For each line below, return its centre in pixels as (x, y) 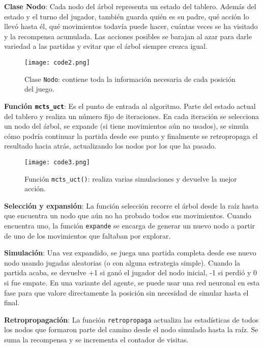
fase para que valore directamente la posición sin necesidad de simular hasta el (126, 292)
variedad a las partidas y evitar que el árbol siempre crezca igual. (106, 46)
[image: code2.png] (57, 62)
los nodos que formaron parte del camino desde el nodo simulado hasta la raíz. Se (131, 329)
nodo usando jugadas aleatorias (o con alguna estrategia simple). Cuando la (122, 262)
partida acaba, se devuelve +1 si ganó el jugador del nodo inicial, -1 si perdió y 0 (130, 272)
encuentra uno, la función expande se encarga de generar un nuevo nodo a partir (130, 225)
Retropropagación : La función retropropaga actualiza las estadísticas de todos (131, 319)
